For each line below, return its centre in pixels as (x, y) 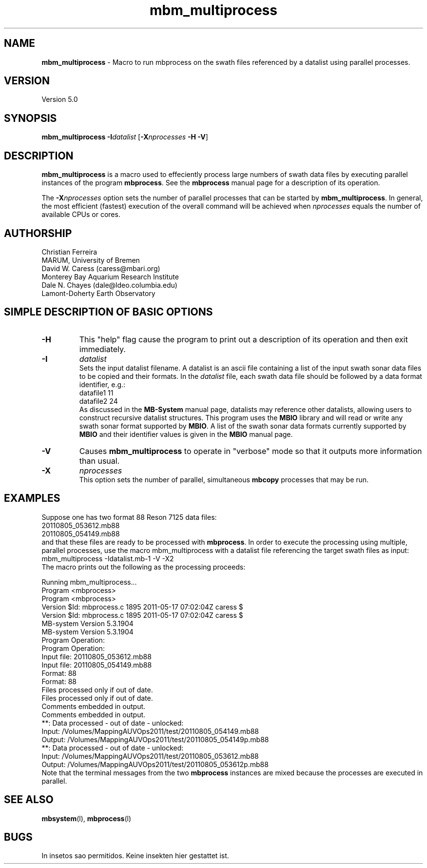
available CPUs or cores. (81, 215)
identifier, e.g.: (102, 384)
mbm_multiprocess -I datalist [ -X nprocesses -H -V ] (125, 137)
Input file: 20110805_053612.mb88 (97, 656)
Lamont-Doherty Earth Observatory (98, 293)
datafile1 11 (96, 393)
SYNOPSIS (30, 118)
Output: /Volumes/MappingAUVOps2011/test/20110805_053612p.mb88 (155, 764)
